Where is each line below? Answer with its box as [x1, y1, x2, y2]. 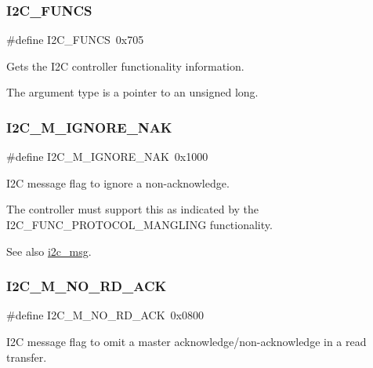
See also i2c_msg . [6, 242, 92, 259]
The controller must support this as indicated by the [6, 201, 259, 217]
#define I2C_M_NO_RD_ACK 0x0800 [6, 307, 204, 323]
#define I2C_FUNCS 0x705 [6, 31, 144, 48]
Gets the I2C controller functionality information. [6, 57, 244, 74]
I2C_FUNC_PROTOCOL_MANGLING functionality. [6, 217, 273, 232]
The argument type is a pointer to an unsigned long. [6, 84, 259, 100]
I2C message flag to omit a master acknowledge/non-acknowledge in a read [6, 333, 367, 349]
